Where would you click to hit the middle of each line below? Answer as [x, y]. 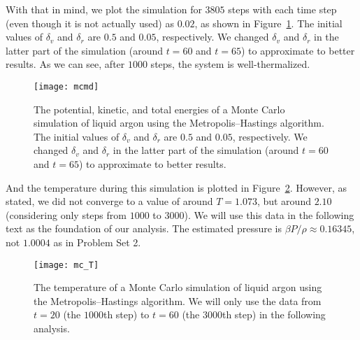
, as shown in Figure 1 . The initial [268, 23]
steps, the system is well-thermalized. [230, 64]
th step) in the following [274, 314]
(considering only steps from [66, 214]
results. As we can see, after [65, 64]
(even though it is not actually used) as [90, 23]
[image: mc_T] [66, 265]
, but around [284, 201]
